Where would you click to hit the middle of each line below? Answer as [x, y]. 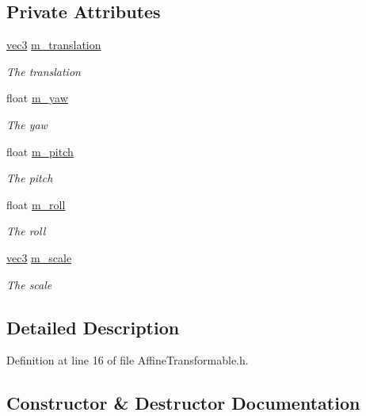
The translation [44, 71]
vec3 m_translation [54, 45]
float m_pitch [40, 151]
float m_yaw [37, 98]
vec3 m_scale [39, 257]
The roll [26, 231]
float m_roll [36, 204]
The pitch [30, 178]
